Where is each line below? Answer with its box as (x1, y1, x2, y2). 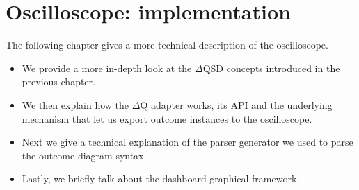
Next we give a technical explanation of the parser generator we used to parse (22, 135, 353, 149)
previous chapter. (22, 74, 95, 89)
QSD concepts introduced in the (202, 60, 340, 75)
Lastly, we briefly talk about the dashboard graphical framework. (22, 171, 300, 186)
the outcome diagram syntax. (22, 148, 147, 162)
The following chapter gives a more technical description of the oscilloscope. (6, 37, 328, 52)
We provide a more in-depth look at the (22, 60, 192, 75)
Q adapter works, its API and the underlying (140, 97, 333, 112)
